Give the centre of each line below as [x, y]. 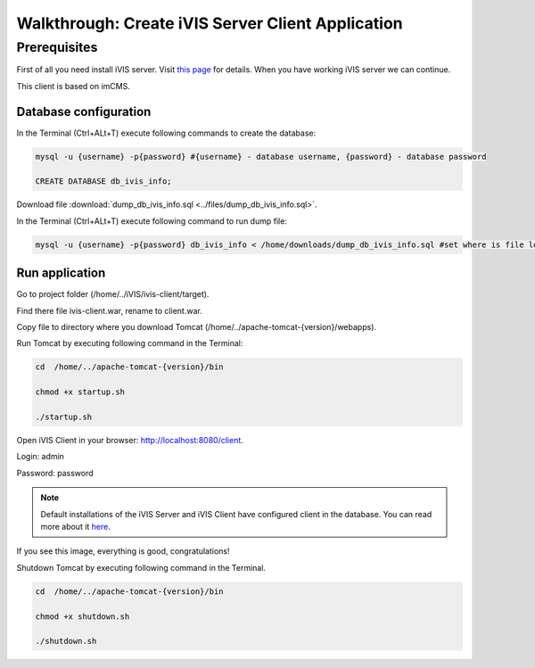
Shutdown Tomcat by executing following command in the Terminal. [141, 567]
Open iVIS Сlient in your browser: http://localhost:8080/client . [130, 441]
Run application [61, 273]
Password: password [55, 473]
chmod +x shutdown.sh [82, 616]
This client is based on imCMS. [74, 86]
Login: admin [40, 457]
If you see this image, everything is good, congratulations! [123, 551]
